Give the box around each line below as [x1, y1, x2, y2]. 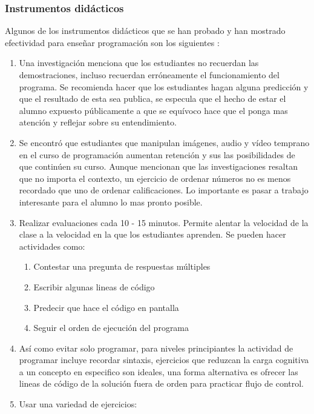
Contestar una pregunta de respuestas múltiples [33, 260, 211, 273]
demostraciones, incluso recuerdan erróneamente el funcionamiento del [19, 68, 280, 81]
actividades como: [19, 239, 85, 252]
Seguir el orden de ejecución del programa [33, 321, 189, 334]
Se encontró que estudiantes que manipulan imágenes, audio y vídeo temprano [19, 136, 310, 149]
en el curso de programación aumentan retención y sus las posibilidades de [19, 148, 295, 161]
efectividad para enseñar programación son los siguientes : [5, 36, 220, 48]
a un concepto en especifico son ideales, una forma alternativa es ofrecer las [19, 365, 298, 378]
